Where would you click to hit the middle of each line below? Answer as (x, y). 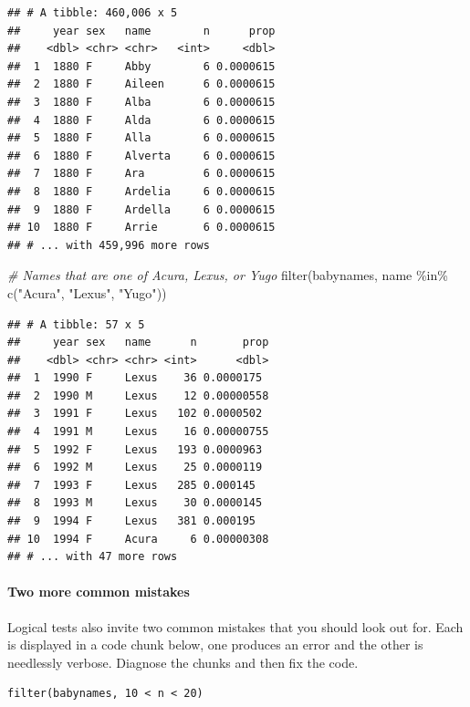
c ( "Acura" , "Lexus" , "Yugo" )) (87, 292)
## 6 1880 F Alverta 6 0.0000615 (141, 156)
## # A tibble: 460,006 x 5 (93, 13)
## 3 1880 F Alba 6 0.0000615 (141, 102)
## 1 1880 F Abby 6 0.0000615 (141, 66)
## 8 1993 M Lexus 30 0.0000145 (135, 503)
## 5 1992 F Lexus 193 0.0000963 (135, 449)
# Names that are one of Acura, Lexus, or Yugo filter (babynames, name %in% (228, 275)
